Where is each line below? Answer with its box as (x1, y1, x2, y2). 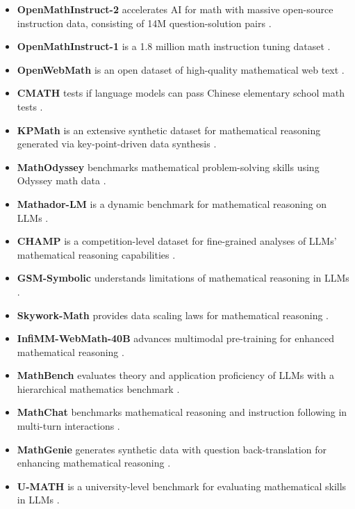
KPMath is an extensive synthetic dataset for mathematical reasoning (17, 122, 321, 137)
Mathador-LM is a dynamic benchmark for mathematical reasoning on (17, 196, 327, 211)
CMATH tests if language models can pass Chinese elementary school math (17, 86, 345, 100)
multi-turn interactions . (17, 419, 120, 433)
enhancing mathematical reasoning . (17, 455, 171, 470)
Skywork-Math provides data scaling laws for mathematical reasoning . (17, 307, 329, 322)
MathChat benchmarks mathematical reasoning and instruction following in (17, 405, 347, 419)
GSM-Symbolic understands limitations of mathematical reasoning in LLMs (17, 270, 349, 285)
